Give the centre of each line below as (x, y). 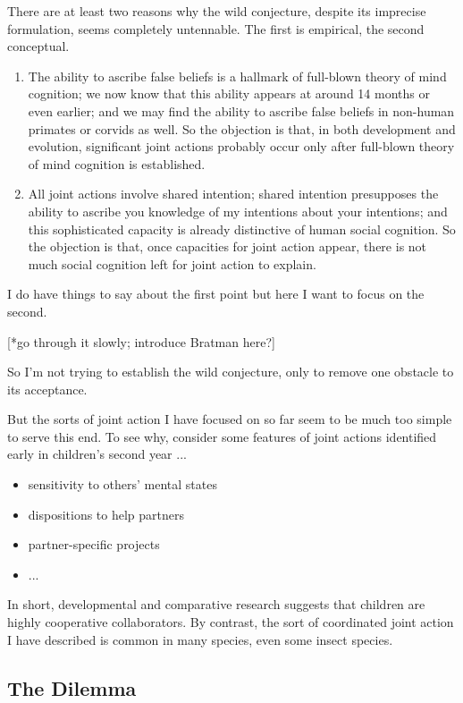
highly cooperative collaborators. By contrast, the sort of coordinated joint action (231, 622)
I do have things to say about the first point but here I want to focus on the (216, 294)
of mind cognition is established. (117, 163)
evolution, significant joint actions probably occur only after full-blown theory (241, 146)
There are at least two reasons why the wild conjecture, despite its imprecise (217, 11)
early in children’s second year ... (97, 454)
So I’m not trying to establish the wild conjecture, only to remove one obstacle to (231, 372)
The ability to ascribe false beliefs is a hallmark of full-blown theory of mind (237, 76)
